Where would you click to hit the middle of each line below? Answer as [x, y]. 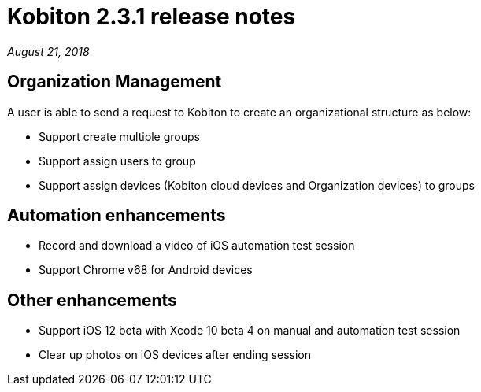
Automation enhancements [117, 216]
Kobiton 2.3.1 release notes [152, 17]
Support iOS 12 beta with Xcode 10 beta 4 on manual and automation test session [250, 331]
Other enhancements [92, 300]
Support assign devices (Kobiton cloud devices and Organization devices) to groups [257, 185]
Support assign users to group [117, 161]
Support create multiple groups [119, 136]
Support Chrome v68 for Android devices [146, 270]
